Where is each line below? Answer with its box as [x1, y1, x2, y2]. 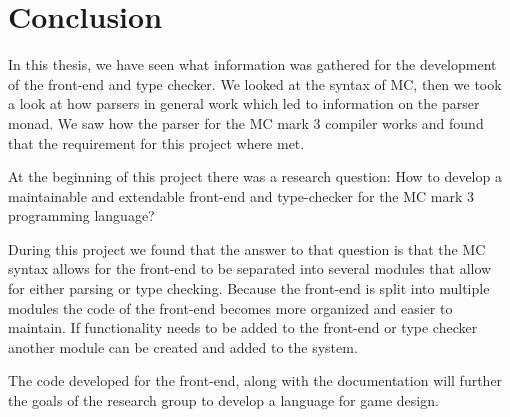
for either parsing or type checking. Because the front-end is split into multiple [8, 278, 490, 299]
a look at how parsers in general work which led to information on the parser [8, 93, 480, 114]
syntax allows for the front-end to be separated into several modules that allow [8, 258, 492, 279]
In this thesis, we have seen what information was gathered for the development [8, 54, 497, 75]
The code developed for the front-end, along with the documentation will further [8, 370, 503, 391]
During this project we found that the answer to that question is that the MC [8, 238, 486, 259]
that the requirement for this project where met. [8, 132, 305, 153]
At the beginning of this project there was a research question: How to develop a [8, 166, 502, 187]
